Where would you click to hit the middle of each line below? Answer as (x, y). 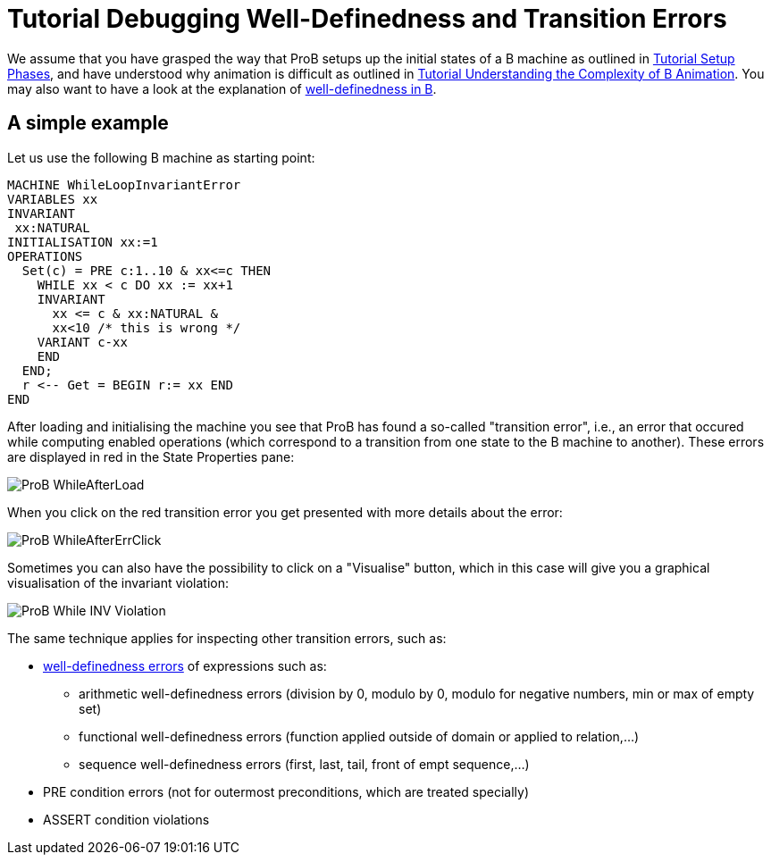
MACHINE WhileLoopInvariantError (124, 184)
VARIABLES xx (53, 199)
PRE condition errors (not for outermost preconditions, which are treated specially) (286, 791)
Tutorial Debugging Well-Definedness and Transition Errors (367, 19)
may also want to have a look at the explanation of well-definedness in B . (222, 88)
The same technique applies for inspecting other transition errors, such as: (227, 638)
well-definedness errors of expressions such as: (185, 665)
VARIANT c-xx (82, 342)
